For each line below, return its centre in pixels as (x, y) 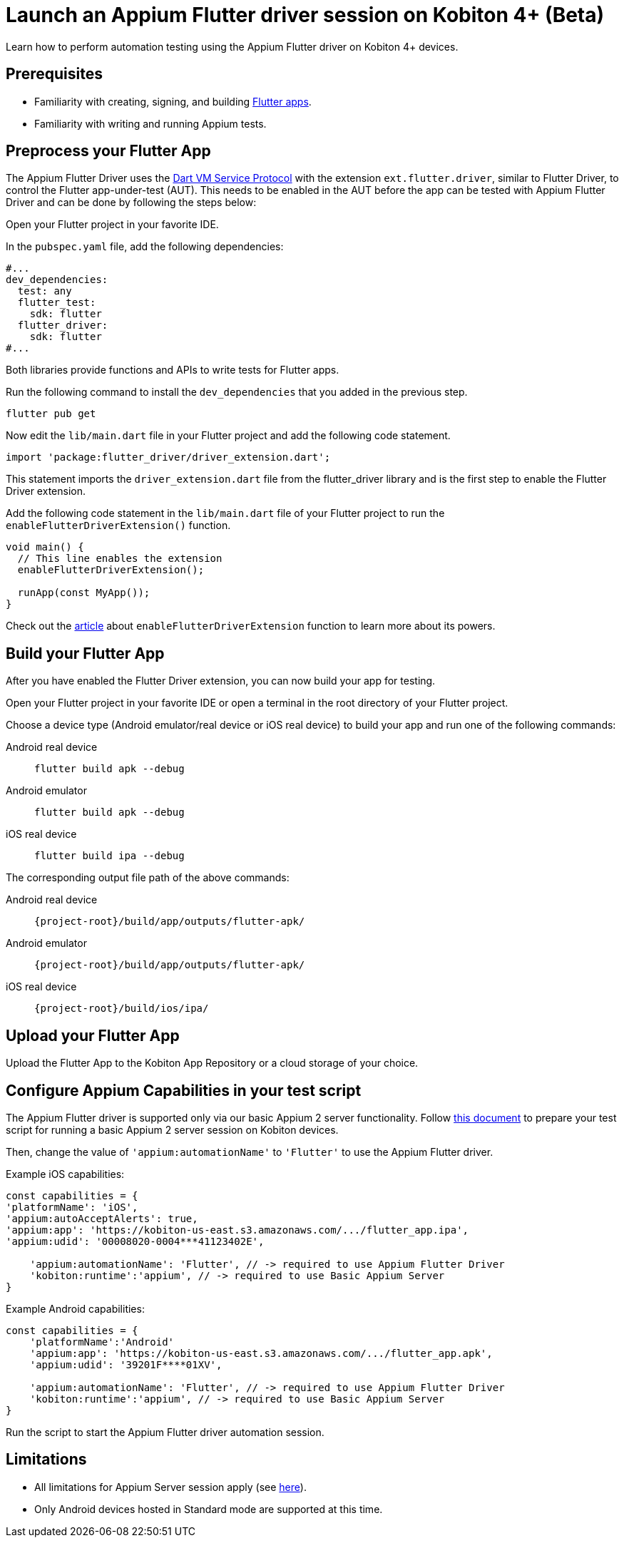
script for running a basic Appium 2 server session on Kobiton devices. (172, 1129)
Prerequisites (54, 74)
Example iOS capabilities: (65, 1174)
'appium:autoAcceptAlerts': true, (102, 1218)
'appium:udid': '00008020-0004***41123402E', (135, 1241)
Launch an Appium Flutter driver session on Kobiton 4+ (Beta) (305, 15)
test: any (45, 291)
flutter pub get (51, 414)
